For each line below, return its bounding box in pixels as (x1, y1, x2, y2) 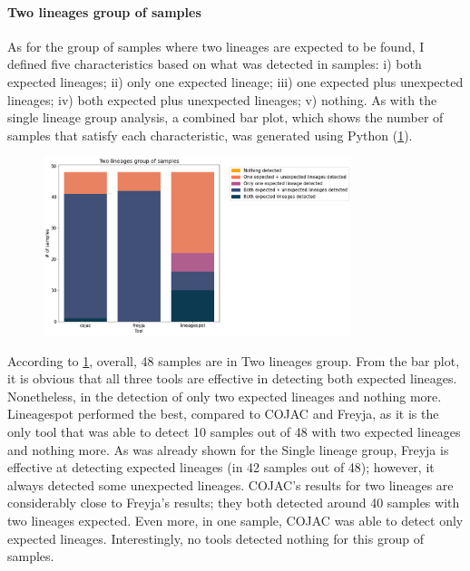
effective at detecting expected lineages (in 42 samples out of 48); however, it (7, 458, 435, 477)
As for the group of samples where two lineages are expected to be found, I (7, 36, 425, 55)
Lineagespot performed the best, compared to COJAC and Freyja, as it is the (7, 404, 439, 423)
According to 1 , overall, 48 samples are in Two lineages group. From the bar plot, (7, 351, 460, 370)
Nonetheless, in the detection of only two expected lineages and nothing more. (7, 386, 442, 405)
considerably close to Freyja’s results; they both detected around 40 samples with (7, 493, 460, 512)
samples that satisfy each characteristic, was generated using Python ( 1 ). (7, 125, 413, 144)
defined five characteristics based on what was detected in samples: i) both (7, 54, 422, 73)
